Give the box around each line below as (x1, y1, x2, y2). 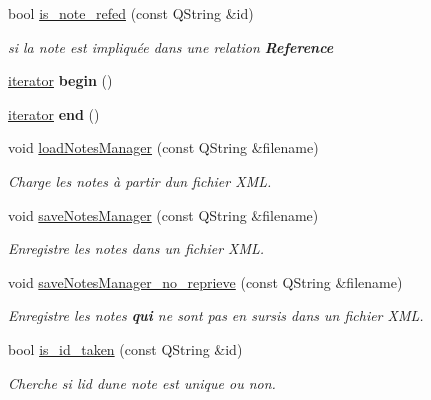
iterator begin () (8, 70, 113, 91)
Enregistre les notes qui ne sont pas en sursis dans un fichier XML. (8, 305, 424, 326)
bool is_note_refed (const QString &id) (8, 3, 254, 23)
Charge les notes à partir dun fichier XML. (8, 170, 272, 191)
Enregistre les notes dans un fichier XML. (8, 238, 265, 259)
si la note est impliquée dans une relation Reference (8, 36, 334, 57)
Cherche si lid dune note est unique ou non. (8, 372, 276, 393)
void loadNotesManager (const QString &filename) (8, 137, 319, 158)
